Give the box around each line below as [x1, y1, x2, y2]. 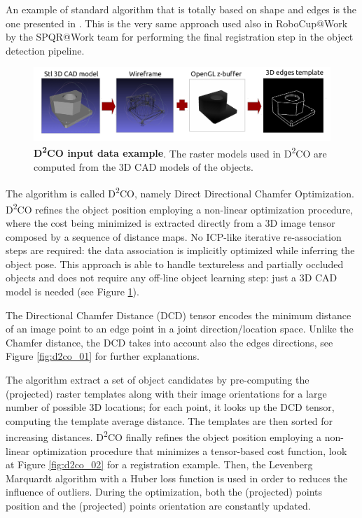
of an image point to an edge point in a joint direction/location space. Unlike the [6, 321, 354, 336]
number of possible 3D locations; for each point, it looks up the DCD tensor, [6, 400, 335, 414]
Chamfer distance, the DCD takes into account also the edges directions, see [6, 335, 333, 349]
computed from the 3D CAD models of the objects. [34, 159, 254, 174]
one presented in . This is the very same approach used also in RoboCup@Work [6, 15, 348, 30]
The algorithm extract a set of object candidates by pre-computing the [6, 372, 309, 386]
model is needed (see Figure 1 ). [6, 284, 139, 299]
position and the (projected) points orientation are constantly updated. [6, 498, 311, 512]
